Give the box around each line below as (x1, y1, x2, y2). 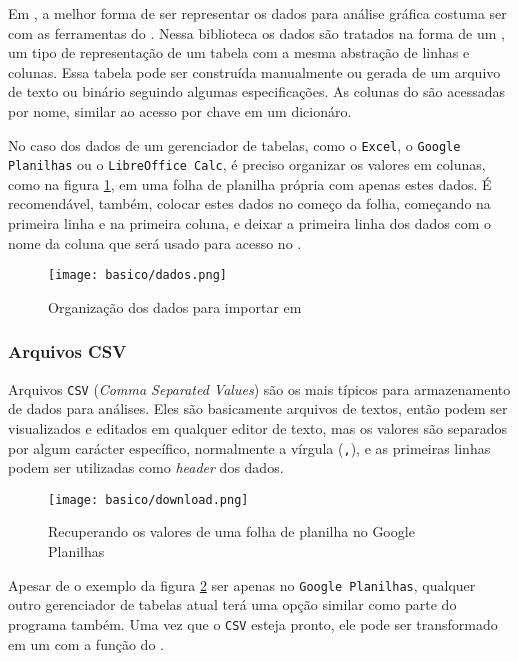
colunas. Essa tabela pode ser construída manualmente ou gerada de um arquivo (8, 61, 501, 82)
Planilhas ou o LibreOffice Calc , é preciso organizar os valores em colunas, (8, 154, 486, 175)
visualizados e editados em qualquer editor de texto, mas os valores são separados (8, 417, 507, 438)
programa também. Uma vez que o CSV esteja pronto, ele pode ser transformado (8, 613, 498, 634)
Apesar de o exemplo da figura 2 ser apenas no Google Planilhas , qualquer (8, 574, 476, 595)
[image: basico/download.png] (48, 492, 249, 507)
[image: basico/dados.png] (48, 268, 227, 283)
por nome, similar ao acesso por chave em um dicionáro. (8, 100, 352, 121)
